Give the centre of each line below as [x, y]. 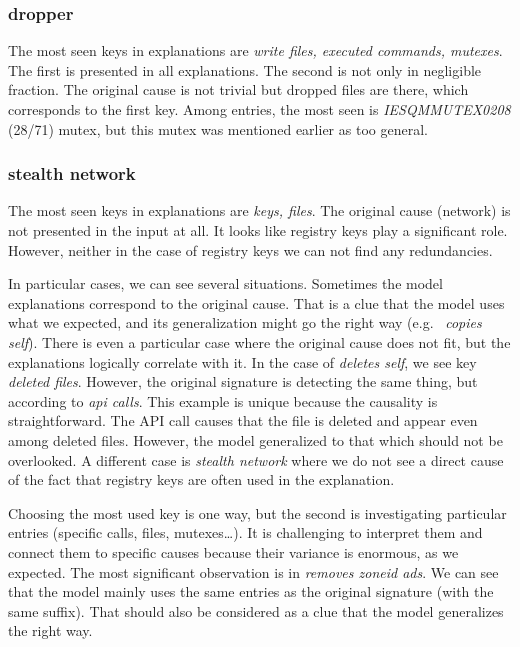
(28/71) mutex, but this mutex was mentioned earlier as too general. [218, 128]
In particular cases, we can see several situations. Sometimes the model [225, 283]
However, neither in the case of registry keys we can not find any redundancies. [250, 249]
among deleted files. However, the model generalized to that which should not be [255, 439]
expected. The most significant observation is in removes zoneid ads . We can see [253, 571]
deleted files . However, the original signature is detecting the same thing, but [243, 381]
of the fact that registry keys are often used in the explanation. [201, 479]
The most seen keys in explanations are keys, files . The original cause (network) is [259, 210]
